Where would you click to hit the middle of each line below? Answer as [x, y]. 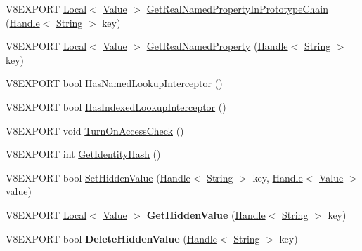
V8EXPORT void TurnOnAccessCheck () [95, 130]
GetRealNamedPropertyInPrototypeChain [237, 8]
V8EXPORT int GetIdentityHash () [83, 154]
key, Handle [278, 177]
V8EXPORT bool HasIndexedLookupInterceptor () [116, 106]
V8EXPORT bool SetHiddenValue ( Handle [98, 177]
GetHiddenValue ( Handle [206, 214]
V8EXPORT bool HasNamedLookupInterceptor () [114, 83]
